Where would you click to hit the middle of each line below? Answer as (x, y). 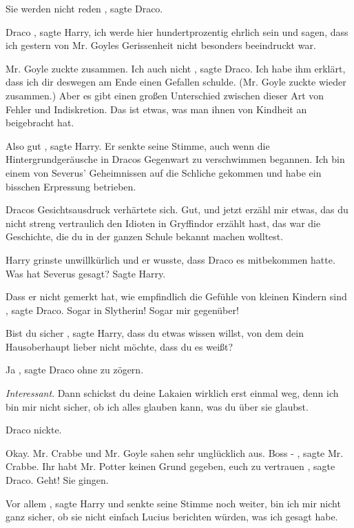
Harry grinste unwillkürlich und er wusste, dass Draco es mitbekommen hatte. (170, 259)
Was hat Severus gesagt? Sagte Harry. (86, 273)
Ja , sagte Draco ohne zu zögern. (75, 370)
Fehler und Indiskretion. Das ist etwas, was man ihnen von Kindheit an (156, 109)
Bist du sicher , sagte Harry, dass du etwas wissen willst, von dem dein (155, 333)
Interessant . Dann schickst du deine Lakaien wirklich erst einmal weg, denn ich (172, 393)
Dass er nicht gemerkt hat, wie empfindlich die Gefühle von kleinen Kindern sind (176, 296)
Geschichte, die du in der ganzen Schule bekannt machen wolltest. (145, 236)
